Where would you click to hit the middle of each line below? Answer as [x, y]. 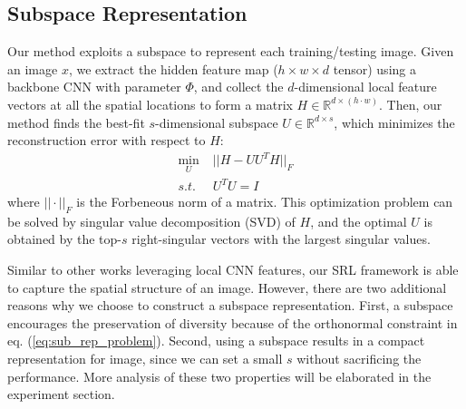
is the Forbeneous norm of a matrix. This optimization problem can [265, 202]
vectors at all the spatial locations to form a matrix [150, 104]
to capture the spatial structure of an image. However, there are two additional [227, 287]
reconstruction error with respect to [107, 140]
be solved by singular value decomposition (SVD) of [151, 221]
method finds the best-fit [76, 122]
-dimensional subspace [217, 122]
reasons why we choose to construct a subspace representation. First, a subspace [230, 305]
